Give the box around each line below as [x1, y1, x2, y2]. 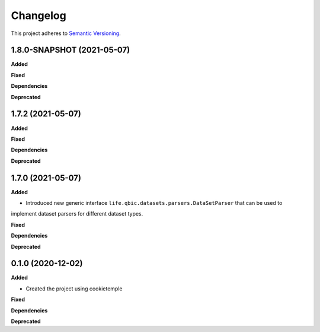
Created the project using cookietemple [25, 285, 123, 292]
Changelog [11, 9, 66, 22]
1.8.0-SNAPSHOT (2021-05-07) [11, 45, 130, 55]
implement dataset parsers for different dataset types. [11, 210, 143, 217]
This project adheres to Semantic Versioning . [11, 30, 121, 37]
